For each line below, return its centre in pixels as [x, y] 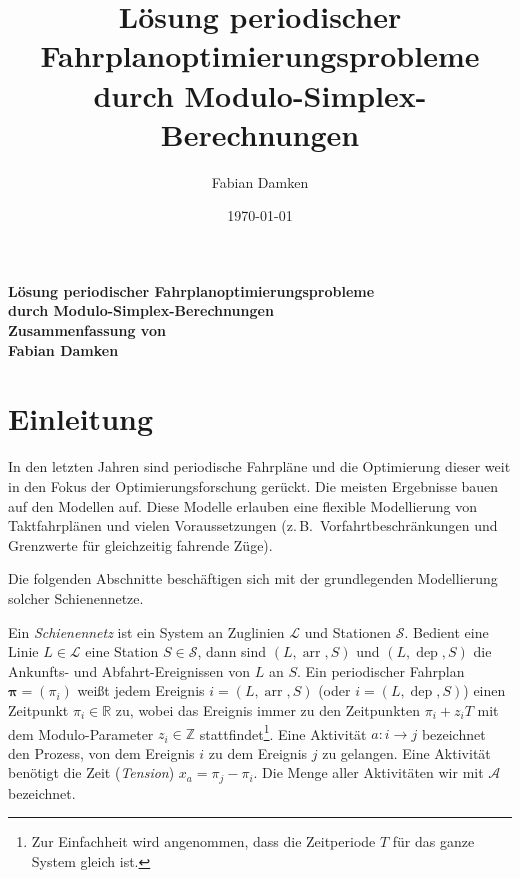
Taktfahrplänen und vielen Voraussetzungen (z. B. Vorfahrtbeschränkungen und [253, 525]
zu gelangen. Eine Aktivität [406, 752]
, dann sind [232, 651]
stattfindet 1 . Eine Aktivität [283, 732]
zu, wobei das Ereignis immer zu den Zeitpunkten [267, 709]
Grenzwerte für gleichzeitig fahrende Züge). [140, 544]
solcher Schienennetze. [76, 597]
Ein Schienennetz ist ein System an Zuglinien [146, 631]
